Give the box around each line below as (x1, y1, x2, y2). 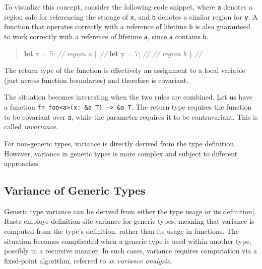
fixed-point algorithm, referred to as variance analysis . (4, 255, 172, 265)
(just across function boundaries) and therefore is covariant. (4, 74, 188, 85)
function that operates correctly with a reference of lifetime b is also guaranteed (4, 21, 250, 32)
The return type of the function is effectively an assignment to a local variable (4, 65, 245, 75)
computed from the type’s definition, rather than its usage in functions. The (4, 226, 239, 236)
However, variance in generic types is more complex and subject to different (4, 148, 238, 158)
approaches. (4, 158, 40, 168)
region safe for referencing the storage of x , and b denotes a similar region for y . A (4, 11, 258, 22)
